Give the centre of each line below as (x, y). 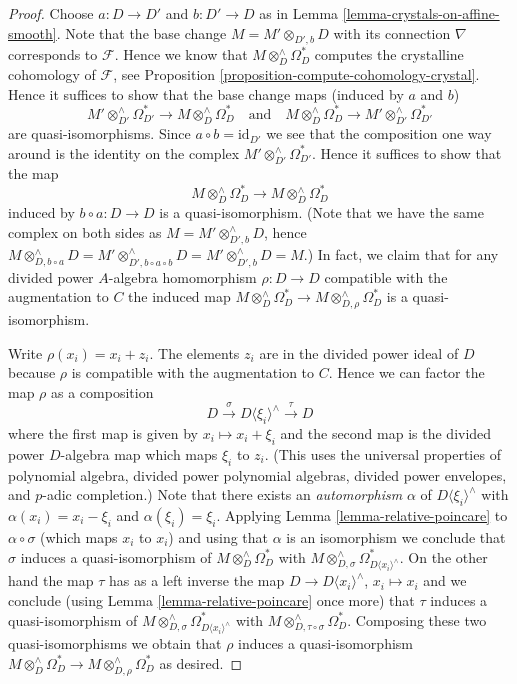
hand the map (51, 580)
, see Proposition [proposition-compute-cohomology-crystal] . (296, 74)
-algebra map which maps (139, 453)
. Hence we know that (181, 54)
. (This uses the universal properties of (382, 453)
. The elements (194, 352)
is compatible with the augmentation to (193, 372)
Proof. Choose (51, 13)
